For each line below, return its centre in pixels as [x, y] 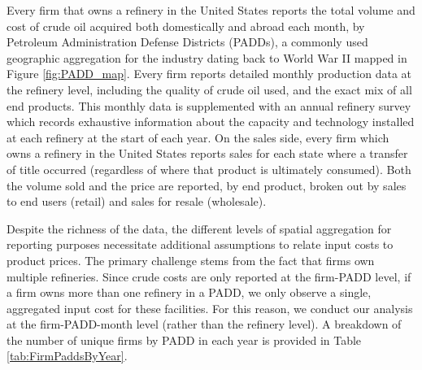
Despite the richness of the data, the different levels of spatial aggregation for [199, 228]
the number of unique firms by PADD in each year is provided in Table [184, 340]
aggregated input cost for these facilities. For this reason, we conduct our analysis [210, 308]
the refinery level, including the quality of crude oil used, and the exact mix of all [209, 89]
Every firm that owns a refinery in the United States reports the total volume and [211, 10]
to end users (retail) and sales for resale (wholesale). [137, 201]
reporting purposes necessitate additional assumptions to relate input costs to [200, 244]
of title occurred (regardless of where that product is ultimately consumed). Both [209, 169]
